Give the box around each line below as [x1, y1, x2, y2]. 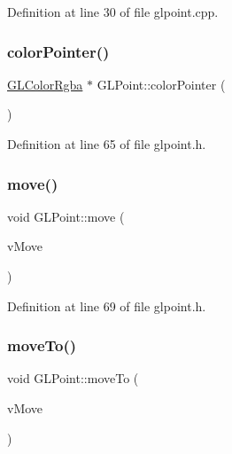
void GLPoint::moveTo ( [7, 369, 139, 387]
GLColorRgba [7, 74, 83, 93]
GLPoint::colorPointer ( [97, 74, 226, 93]
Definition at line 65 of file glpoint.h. [7, 135, 206, 153]
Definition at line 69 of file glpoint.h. [7, 296, 206, 315]
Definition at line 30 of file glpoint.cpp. [7, 3, 219, 20]
